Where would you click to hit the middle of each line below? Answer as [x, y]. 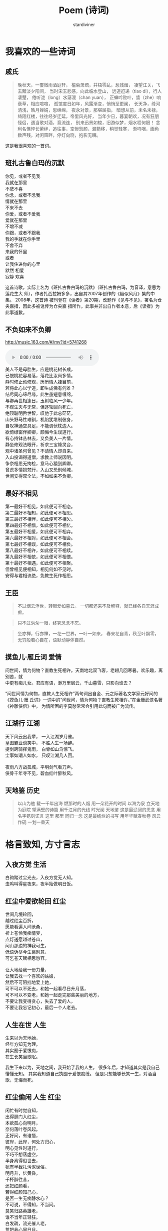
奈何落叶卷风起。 [23, 1129]
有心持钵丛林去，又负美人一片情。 [40, 438]
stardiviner [84, 24]
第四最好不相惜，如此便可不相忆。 [40, 525]
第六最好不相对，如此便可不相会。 [40, 538]
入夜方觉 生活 [26, 865]
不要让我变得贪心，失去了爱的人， [40, 1001]
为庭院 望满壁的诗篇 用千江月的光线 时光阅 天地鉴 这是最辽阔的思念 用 [89, 810]
